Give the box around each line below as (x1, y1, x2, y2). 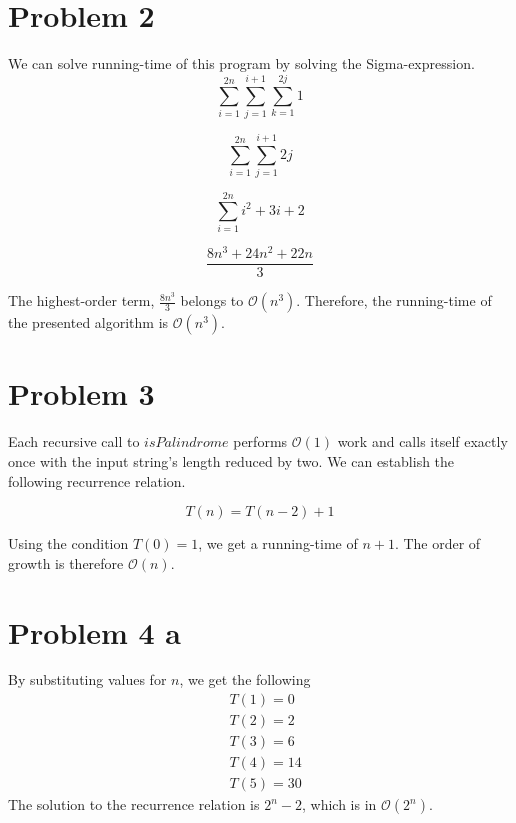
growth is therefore (8, 552, 124, 573)
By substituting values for (8, 669, 167, 690)
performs (233, 431, 288, 452)
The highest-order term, (8, 290, 155, 311)
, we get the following (179, 669, 311, 690)
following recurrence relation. (8, 470, 186, 491)
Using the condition (8, 533, 129, 554)
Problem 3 (8, 373, 155, 414)
